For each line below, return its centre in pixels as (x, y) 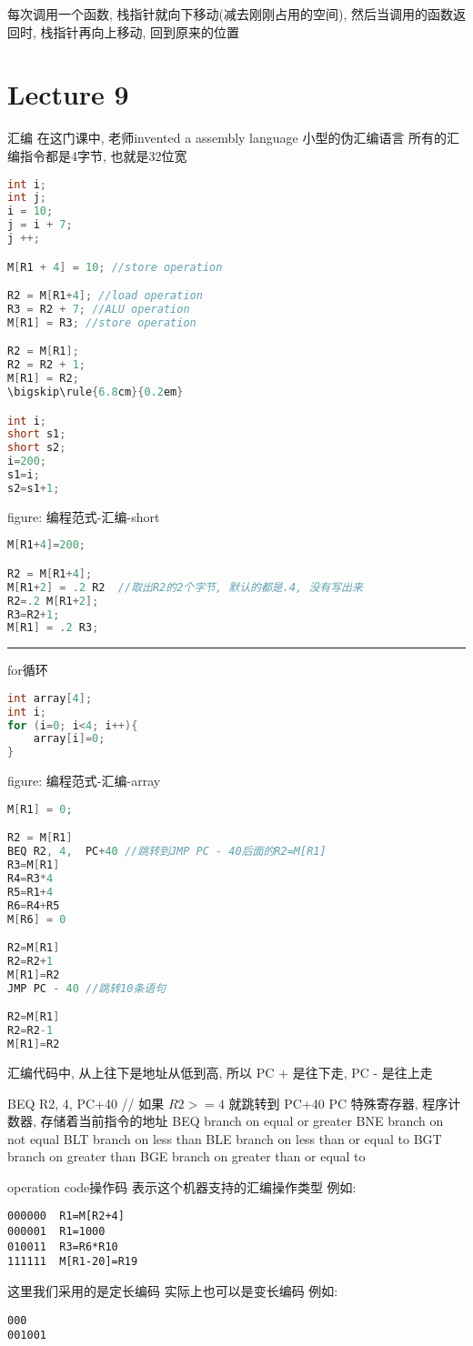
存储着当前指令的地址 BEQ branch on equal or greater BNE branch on (242, 1121)
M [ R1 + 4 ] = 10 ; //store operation (115, 267)
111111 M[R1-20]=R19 (73, 1262)
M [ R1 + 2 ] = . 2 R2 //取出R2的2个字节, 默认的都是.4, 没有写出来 (185, 587)
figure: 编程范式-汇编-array (84, 781)
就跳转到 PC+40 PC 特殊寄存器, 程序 (338, 1103)
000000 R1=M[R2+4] (66, 1216)
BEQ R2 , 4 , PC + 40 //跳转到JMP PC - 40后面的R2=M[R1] (167, 852)
